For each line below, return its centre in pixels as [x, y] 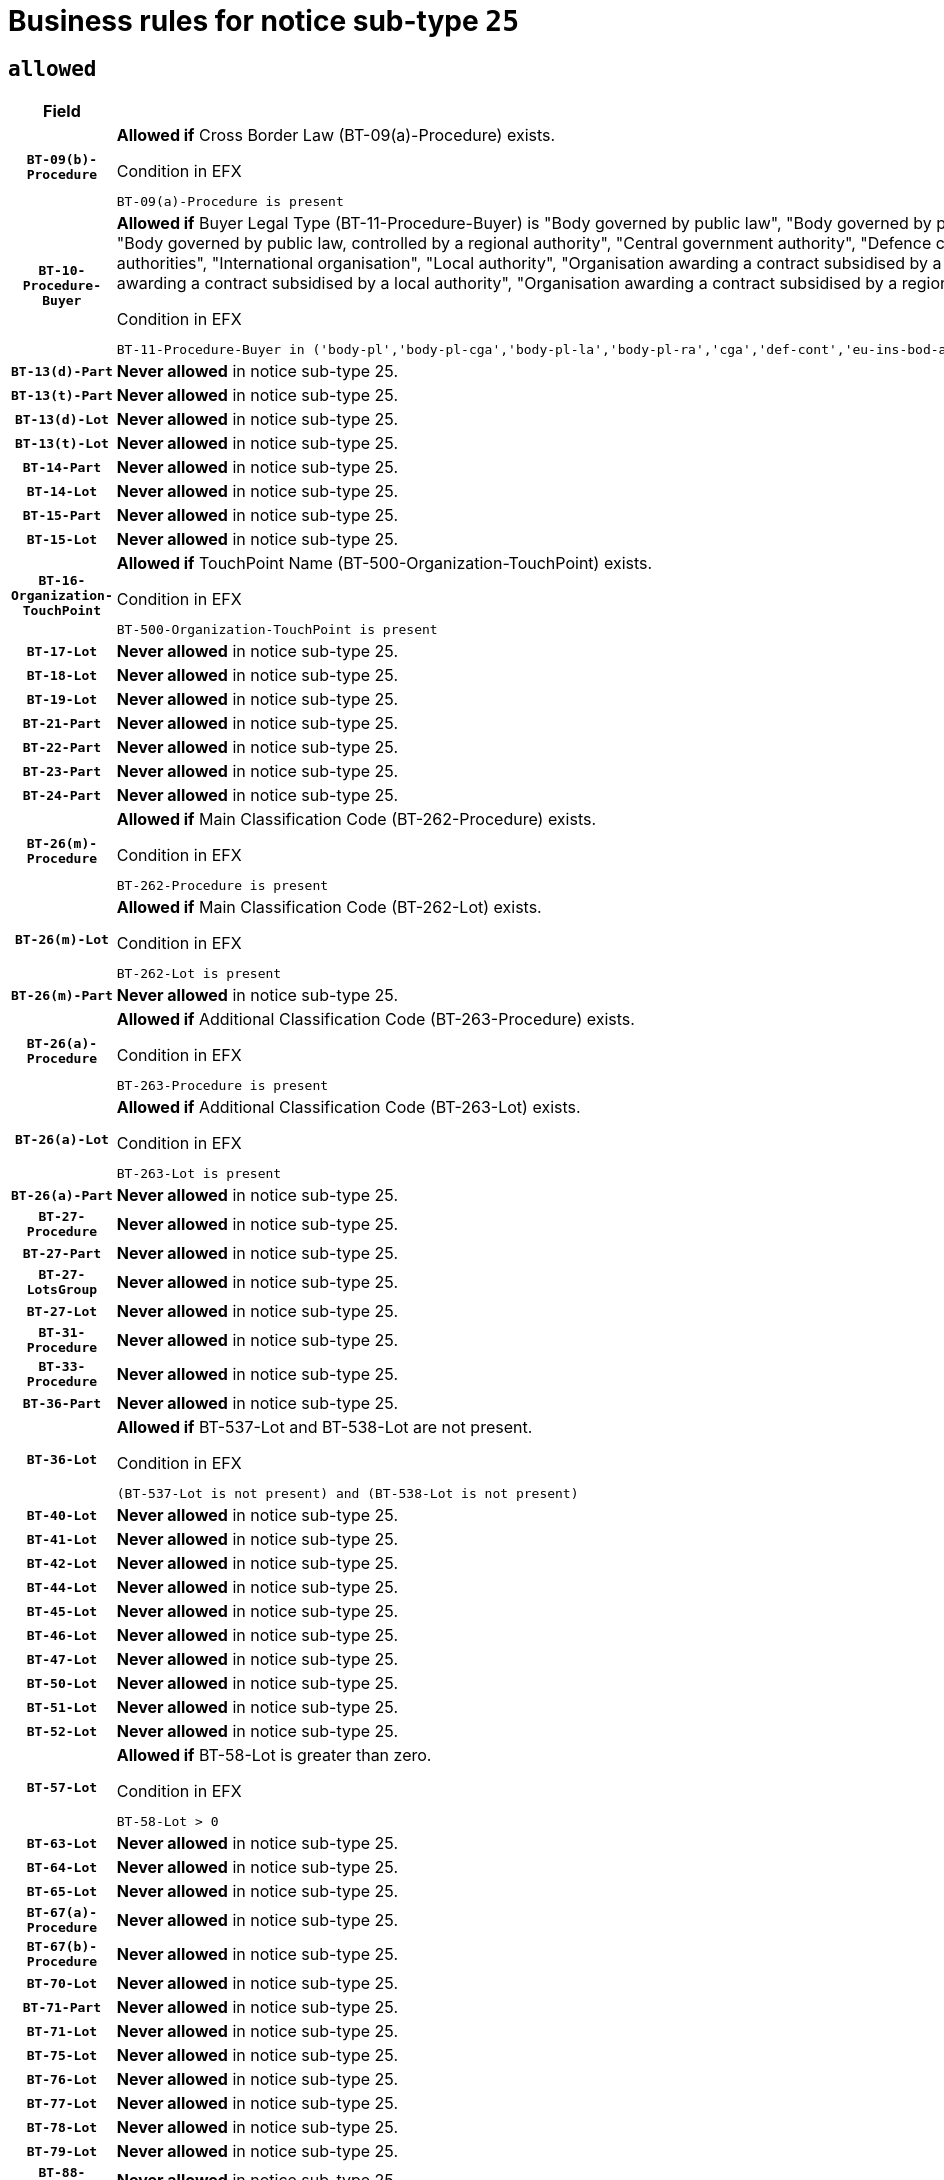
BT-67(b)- [62, 1947]
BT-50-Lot [62, 1683]
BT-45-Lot [62, 1611]
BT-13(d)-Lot [61, 419]
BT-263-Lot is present [199, 1174]
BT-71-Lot [62, 2031]
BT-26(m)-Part [62, 995]
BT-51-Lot [62, 1707]
